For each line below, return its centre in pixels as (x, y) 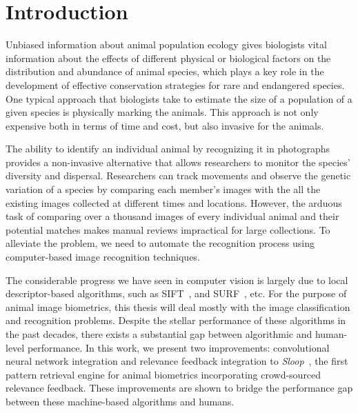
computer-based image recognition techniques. (103, 257)
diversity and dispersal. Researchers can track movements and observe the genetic (178, 175)
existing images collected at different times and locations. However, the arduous (174, 202)
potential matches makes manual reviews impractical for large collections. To (168, 229)
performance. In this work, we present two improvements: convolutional (178, 347)
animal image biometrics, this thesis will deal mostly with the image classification (178, 306)
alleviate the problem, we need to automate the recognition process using (160, 243)
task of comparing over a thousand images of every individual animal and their (172, 216)
